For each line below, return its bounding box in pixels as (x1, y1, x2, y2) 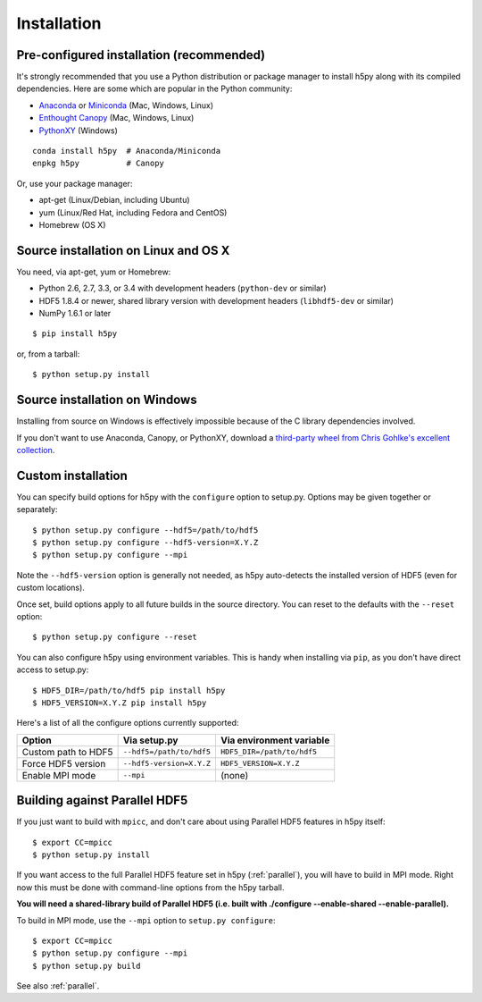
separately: (16, 504, 58, 515)
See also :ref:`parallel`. (16, 981, 100, 991)
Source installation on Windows (16, 392, 197, 408)
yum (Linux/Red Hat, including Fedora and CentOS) (38, 206, 228, 218)
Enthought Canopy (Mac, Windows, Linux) (38, 113, 195, 123)
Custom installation (16, 467, 129, 483)
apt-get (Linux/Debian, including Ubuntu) (38, 195, 191, 206)
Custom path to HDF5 (21, 745, 113, 758)
